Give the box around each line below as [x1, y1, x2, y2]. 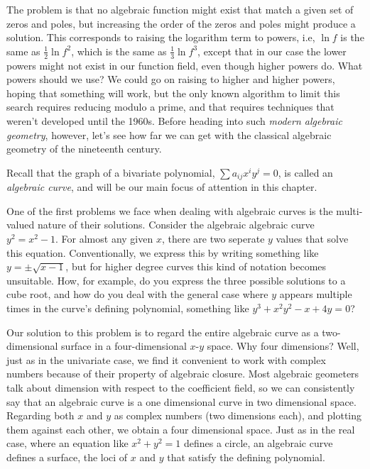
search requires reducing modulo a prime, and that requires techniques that [6, 99, 334, 114]
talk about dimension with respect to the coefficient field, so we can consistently [6, 380, 355, 394]
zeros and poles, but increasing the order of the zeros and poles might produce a [6, 16, 356, 31]
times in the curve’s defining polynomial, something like [6, 300, 249, 315]
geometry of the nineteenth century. [6, 141, 162, 156]
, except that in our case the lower [197, 43, 347, 58]
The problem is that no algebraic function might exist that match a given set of [6, 2, 354, 16]
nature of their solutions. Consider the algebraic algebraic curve [37, 217, 315, 232]
